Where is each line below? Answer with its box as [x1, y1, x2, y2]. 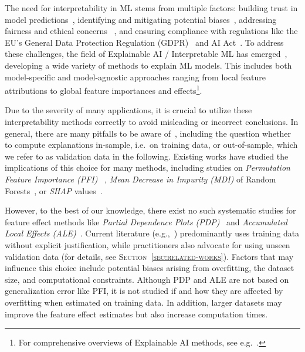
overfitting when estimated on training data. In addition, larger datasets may [5, 296, 282, 308]
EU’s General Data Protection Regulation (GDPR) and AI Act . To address [5, 36, 284, 48]
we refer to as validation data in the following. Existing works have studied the [5, 150, 289, 162]
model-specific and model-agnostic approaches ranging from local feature [5, 70, 266, 83]
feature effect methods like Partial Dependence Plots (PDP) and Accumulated [5, 215, 287, 228]
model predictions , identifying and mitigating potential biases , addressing [5, 13, 277, 25]
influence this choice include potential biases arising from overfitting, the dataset [5, 262, 294, 274]
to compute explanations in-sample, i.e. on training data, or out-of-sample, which [5, 138, 298, 151]
